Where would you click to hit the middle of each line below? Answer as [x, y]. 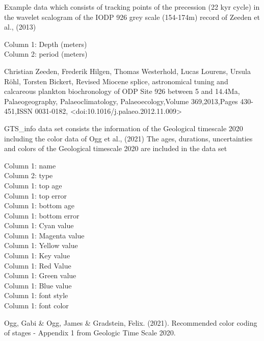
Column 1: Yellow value [41, 245]
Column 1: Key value [37, 255]
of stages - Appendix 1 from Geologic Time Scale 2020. [90, 333]
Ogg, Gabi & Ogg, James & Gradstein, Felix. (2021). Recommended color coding [131, 322]
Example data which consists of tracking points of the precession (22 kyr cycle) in [132, 7]
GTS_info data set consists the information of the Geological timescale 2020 [124, 128]
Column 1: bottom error [42, 215]
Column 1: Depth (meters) [46, 44]
